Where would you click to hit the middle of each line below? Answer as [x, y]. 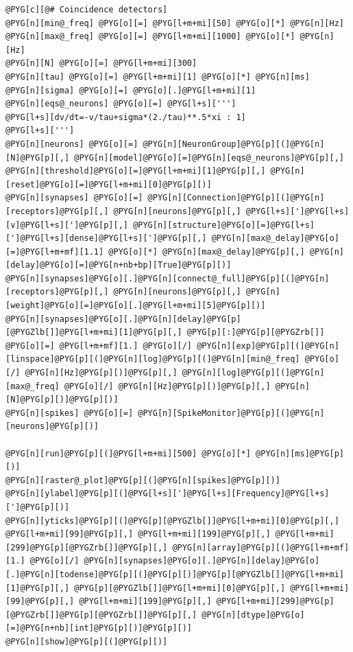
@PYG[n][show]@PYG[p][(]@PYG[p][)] [87, 641]
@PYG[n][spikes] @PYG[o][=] [70, 413]
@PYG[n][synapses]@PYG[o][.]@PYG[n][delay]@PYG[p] [123, 319]
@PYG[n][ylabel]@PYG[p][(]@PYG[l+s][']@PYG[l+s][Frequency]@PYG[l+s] [168, 494]
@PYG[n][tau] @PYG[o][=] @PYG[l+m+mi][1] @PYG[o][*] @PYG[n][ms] [158, 77]
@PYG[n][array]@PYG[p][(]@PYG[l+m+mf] [261, 547]
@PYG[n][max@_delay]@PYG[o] [275, 238]
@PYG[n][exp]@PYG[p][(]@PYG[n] [268, 346]
